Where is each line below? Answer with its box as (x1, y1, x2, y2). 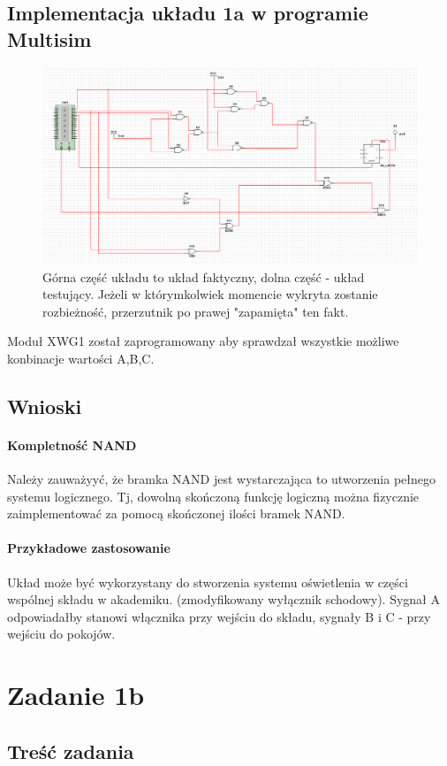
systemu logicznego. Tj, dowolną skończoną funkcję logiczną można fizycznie (7, 486, 420, 505)
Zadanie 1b (7, 677, 145, 713)
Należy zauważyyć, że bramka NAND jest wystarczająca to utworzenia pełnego (7, 470, 436, 488)
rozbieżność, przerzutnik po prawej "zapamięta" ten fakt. (42, 302, 349, 320)
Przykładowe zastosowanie (7, 539, 170, 557)
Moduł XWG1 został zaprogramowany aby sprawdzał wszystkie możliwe (7, 332, 399, 350)
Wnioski (7, 392, 82, 419)
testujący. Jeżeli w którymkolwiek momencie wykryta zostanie (42, 285, 378, 303)
